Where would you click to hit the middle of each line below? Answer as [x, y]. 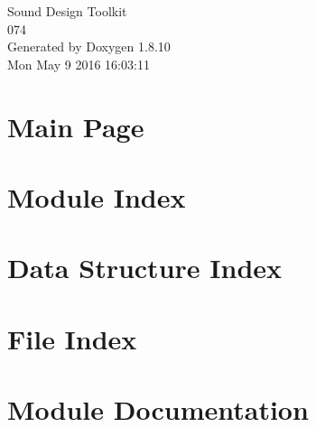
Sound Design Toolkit [67, 11]
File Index [72, 338]
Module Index [97, 196]
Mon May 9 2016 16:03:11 [79, 64]
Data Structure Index [145, 268]
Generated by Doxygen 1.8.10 [89, 46]
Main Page [76, 126]
